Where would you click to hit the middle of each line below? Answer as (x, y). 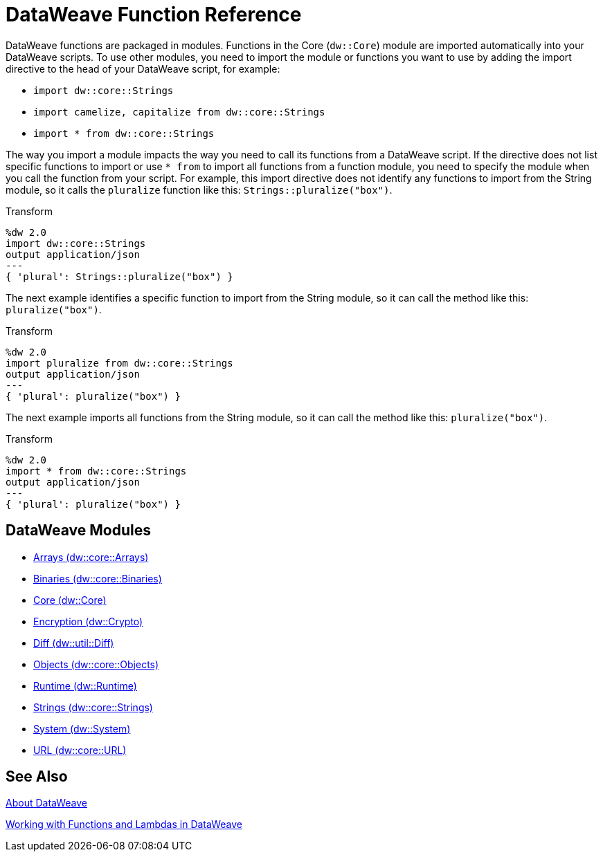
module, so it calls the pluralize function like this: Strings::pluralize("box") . (199, 190)
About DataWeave (46, 803)
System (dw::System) (82, 728)
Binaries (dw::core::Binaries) (98, 578)
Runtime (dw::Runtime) (85, 685)
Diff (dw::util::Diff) (74, 643)
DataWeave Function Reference (154, 15)
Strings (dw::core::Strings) (93, 707)
